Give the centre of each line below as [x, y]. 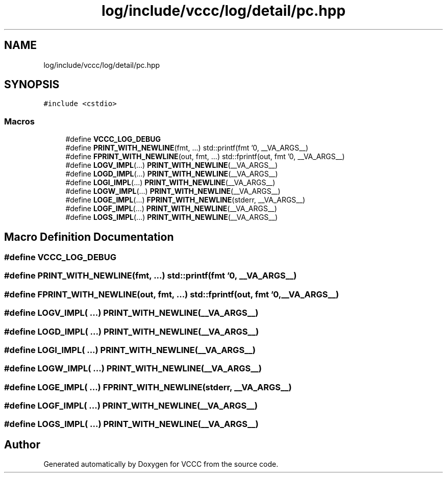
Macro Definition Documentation [89, 237]
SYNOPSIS [32, 85]
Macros [19, 121]
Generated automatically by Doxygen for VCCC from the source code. [161, 464]
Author [22, 444]
